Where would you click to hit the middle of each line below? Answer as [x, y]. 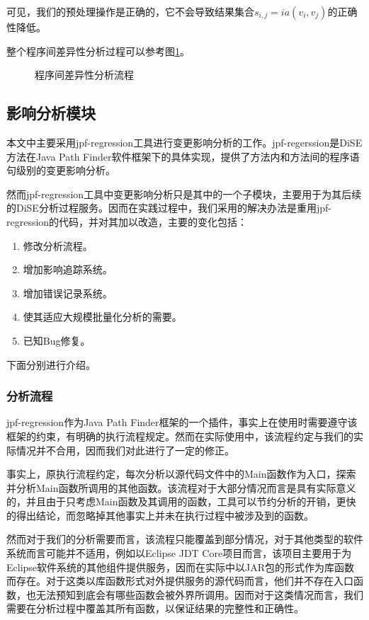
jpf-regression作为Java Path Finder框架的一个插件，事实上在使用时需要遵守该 [182, 422]
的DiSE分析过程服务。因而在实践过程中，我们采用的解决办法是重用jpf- [169, 208]
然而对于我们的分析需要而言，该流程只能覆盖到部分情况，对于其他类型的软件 [185, 539]
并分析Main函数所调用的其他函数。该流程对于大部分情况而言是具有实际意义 [181, 487]
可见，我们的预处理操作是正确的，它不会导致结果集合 [130, 11]
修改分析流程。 [58, 245]
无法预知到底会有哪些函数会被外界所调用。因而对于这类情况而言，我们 [199, 594]
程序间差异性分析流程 [84, 75]
